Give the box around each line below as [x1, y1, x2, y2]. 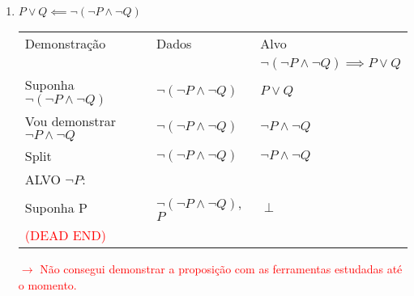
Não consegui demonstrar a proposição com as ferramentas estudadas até [40, 260, 403, 277]
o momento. [18, 276, 77, 293]
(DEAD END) [24, 226, 107, 244]
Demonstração [24, 34, 106, 53]
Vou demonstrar [24, 112, 116, 130]
